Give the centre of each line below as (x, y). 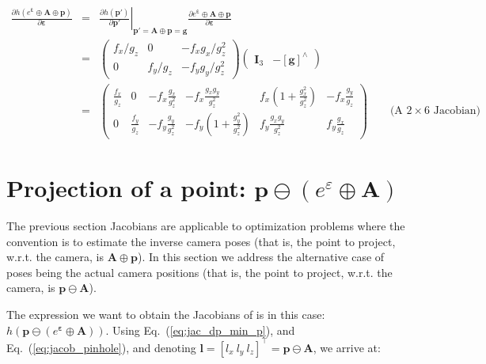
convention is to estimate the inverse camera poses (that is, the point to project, (201, 241)
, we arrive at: (347, 347)
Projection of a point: (126, 188)
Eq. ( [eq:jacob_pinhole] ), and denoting (101, 347)
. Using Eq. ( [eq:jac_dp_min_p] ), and (200, 330)
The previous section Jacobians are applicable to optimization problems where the (206, 226)
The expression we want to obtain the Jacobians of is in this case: (166, 314)
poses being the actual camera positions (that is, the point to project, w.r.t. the (199, 272)
